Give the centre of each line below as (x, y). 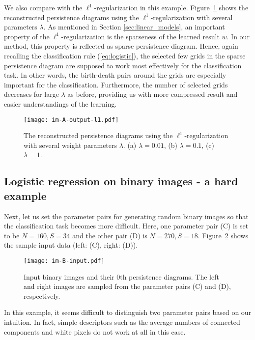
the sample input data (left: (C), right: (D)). (71, 245)
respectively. (42, 296)
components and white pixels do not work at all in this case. (95, 331)
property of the (27, 36)
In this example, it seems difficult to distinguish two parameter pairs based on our (128, 312)
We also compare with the (43, 7)
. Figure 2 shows (223, 235)
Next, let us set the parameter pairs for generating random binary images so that (126, 216)
